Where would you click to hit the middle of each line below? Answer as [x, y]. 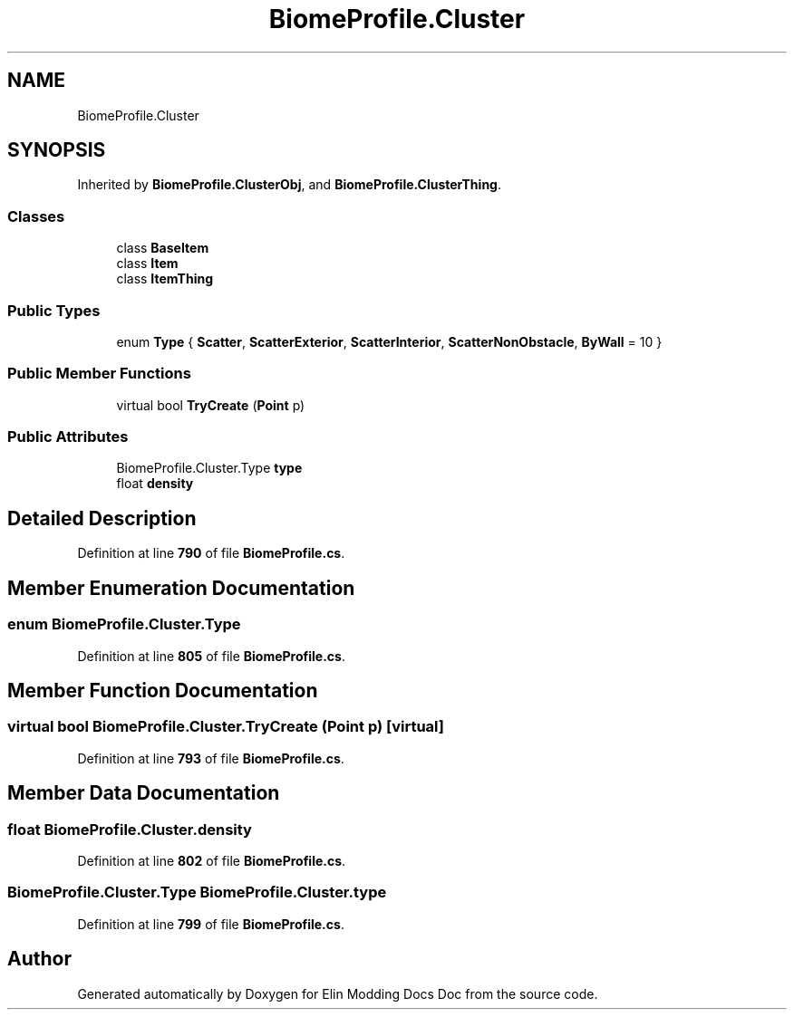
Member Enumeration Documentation [181, 588]
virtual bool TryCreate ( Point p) [211, 405]
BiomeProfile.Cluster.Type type [209, 468]
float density [155, 484]
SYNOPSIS [57, 150]
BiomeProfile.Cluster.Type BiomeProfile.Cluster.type [197, 892]
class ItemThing [165, 279]
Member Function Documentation [163, 690]
